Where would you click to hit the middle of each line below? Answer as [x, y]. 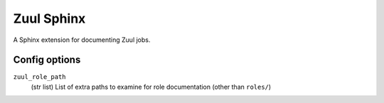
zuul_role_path [40, 77]
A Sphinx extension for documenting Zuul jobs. [82, 40]
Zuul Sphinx [49, 18]
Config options [47, 60]
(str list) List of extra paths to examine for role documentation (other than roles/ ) [151, 87]
